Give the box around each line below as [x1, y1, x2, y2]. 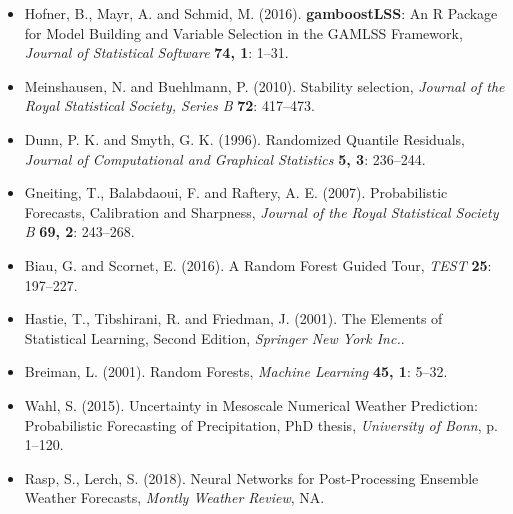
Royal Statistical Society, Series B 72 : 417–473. [24, 95, 315, 116]
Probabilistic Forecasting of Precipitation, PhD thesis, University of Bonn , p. [24, 414, 498, 435]
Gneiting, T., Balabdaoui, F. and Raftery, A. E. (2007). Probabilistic [24, 182, 448, 203]
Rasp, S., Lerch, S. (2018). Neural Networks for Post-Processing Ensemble [24, 467, 479, 488]
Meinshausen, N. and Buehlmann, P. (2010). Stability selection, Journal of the [24, 75, 505, 96]
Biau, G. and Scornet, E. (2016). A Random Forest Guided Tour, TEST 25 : [24, 254, 492, 275]
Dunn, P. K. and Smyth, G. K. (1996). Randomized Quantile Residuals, [24, 128, 465, 149]
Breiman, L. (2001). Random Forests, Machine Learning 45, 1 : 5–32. [24, 361, 448, 382]
